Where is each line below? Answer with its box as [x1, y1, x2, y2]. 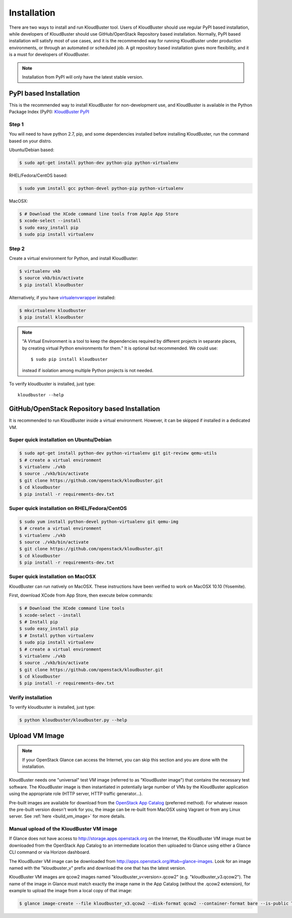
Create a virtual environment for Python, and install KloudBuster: [9, 255, 138, 261]
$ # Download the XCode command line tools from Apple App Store [19, 211, 179, 217]
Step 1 [9, 121, 24, 128]
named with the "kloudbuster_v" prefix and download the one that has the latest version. [9, 865, 186, 871]
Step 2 [9, 245, 25, 252]
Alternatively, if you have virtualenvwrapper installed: [9, 294, 116, 300]
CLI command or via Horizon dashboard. [9, 849, 91, 855]
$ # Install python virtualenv [19, 633, 94, 638]
